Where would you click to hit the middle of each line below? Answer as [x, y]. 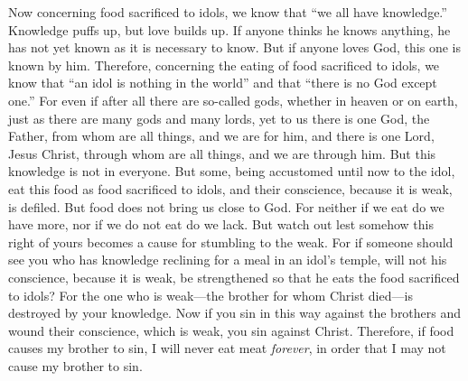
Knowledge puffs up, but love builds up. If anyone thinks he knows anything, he [229, 29]
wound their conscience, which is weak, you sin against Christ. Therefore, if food [231, 330]
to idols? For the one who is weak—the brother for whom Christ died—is [211, 295]
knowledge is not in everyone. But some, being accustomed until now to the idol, [232, 171]
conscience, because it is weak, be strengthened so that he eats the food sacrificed [234, 277]
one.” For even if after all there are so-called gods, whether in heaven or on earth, [233, 100]
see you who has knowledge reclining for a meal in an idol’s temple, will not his [228, 260]
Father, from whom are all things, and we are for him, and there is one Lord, [221, 136]
